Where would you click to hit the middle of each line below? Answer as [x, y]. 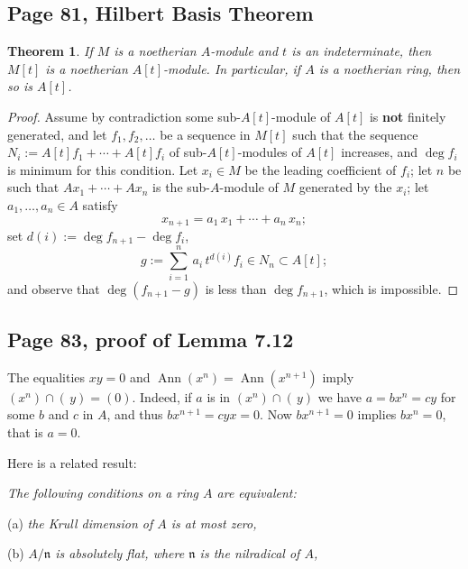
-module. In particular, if [232, 68]
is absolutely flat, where [120, 553]
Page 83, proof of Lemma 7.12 [151, 339]
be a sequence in [205, 134]
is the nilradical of [250, 553]
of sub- [188, 152]
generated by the [345, 187]
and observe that [54, 288]
